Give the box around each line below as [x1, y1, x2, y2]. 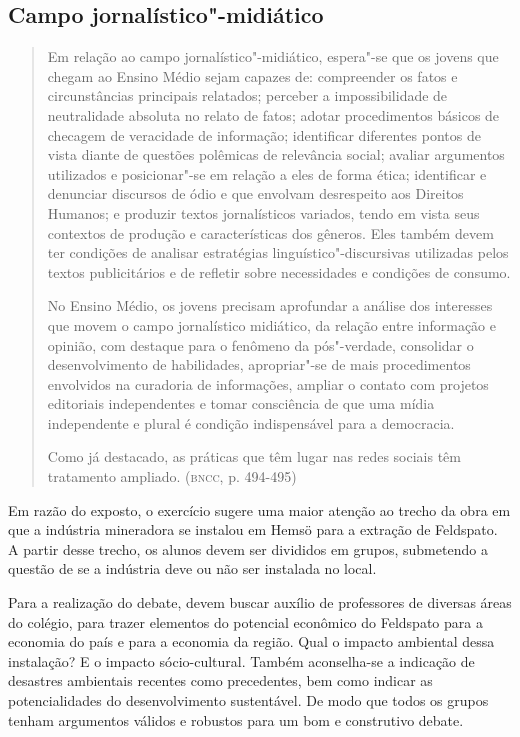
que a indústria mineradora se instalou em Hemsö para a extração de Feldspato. [8, 519, 498, 540]
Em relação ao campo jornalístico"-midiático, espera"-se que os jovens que [47, 46, 499, 67]
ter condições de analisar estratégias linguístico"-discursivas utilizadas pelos [47, 242, 509, 263]
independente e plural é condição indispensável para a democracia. [47, 412, 455, 433]
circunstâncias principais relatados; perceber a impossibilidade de [47, 85, 448, 106]
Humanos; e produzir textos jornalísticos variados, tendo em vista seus [47, 202, 480, 223]
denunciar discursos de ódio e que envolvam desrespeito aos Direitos [47, 183, 464, 204]
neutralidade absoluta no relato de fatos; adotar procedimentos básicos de [47, 104, 500, 125]
